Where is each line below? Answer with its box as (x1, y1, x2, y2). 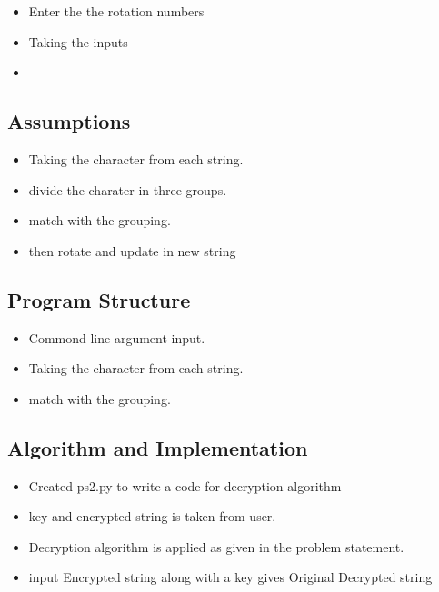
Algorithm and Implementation (7, 433, 308, 461)
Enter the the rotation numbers (28, 2, 205, 20)
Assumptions (7, 107, 131, 135)
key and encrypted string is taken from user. (28, 507, 276, 526)
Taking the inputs (28, 32, 128, 51)
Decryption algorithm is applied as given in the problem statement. (28, 537, 404, 556)
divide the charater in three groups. (28, 180, 227, 199)
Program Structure (7, 285, 191, 313)
